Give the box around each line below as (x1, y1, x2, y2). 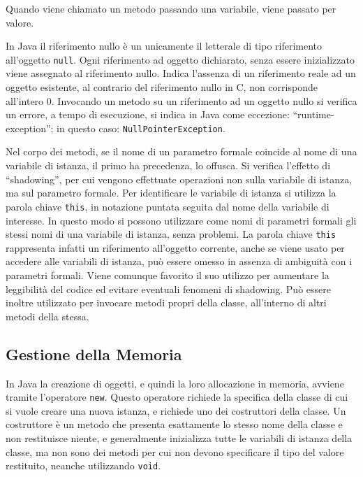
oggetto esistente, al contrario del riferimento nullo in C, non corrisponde (6, 80, 318, 94)
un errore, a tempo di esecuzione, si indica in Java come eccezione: (6, 107, 290, 122)
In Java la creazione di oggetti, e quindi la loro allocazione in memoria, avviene (6, 376, 344, 390)
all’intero (6, 93, 44, 108)
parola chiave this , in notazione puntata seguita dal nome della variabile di (6, 199, 329, 213)
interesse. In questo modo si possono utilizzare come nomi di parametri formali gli (6, 213, 357, 227)
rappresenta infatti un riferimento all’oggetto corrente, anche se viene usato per (6, 240, 345, 255)
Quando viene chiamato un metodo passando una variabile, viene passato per (6, 1, 336, 15)
